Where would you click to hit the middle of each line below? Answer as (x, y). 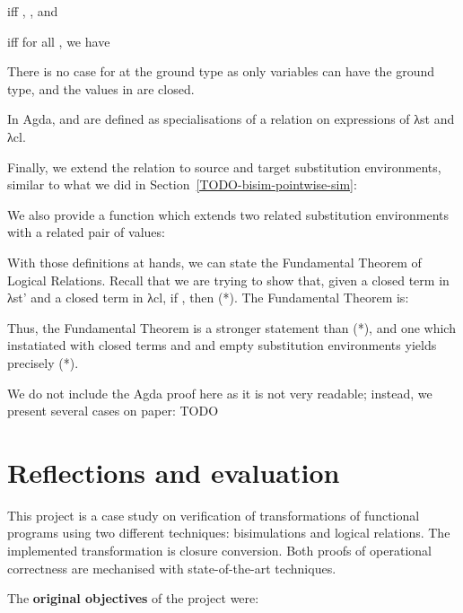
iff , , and (33, 11)
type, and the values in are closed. (101, 88)
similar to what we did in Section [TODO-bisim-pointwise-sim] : (182, 184)
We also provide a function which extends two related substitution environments (228, 214)
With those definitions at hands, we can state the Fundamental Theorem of (214, 262)
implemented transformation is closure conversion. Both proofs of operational (219, 550)
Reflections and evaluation (174, 472)
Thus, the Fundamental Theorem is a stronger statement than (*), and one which (231, 327)
